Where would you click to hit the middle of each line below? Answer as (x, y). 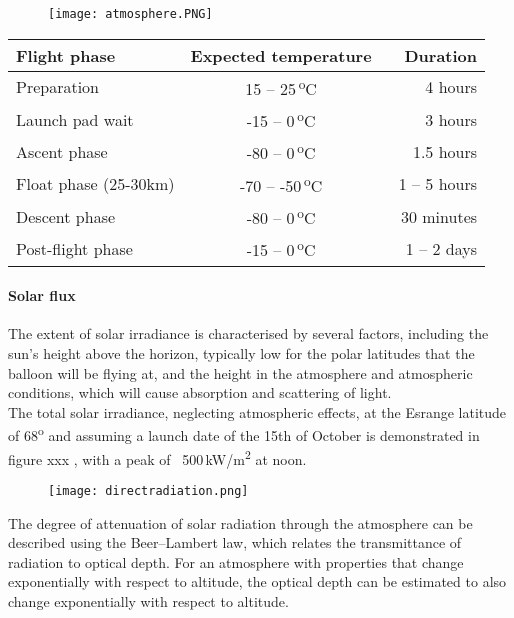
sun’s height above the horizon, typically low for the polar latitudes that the (241, 353)
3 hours (451, 119)
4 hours (451, 87)
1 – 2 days (441, 248)
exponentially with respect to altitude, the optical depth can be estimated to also (257, 581)
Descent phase (66, 216)
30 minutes (439, 216)
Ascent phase (62, 151)
